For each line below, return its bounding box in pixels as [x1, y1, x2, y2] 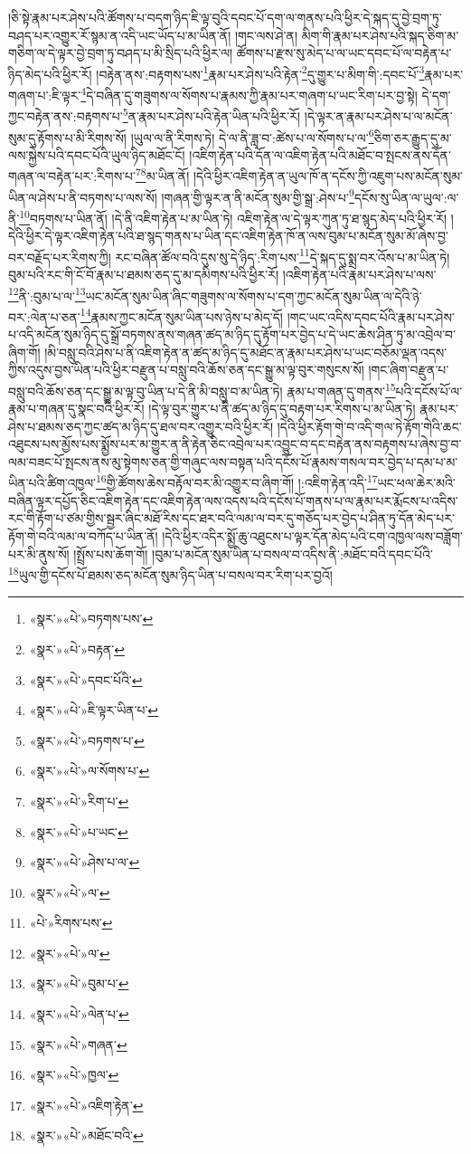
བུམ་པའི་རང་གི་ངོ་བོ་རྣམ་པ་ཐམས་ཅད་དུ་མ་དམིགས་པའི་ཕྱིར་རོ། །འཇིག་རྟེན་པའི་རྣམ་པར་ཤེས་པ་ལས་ [8, 264, 437, 283]
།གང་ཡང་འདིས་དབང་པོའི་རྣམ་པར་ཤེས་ [287, 307, 455, 326]
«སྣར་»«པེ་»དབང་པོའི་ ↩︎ [29, 670, 143, 689]
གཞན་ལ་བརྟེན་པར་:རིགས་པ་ [8, 167, 136, 186]
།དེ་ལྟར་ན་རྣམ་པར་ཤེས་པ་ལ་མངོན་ [304, 106, 453, 125]
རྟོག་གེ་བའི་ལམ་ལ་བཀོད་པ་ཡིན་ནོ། [8, 526, 158, 545]
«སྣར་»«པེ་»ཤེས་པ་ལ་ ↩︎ [29, 853, 140, 872]
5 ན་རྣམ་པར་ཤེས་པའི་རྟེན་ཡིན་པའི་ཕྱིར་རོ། [122, 104, 301, 125]
